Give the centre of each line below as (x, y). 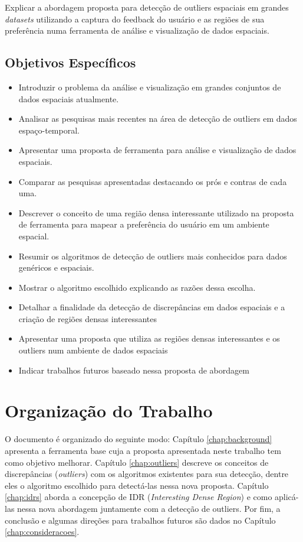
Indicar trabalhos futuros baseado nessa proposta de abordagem (134, 370)
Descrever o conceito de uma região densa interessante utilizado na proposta (156, 212)
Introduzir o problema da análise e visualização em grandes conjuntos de (150, 87)
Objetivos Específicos (70, 62)
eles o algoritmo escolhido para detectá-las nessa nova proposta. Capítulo (137, 485)
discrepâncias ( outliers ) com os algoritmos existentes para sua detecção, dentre (147, 474)
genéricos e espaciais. (56, 267)
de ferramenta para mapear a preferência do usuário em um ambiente (144, 224)
